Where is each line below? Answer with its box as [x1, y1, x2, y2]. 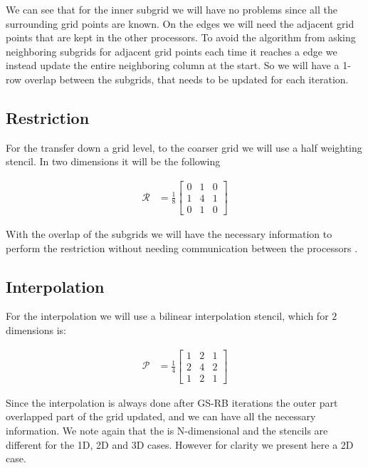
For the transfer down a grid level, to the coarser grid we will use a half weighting [6, 140, 362, 155]
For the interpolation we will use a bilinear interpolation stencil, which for [6, 308, 329, 323]
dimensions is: [6, 323, 67, 338]
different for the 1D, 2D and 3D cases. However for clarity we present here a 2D [6, 437, 354, 452]
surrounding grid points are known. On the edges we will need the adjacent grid [6, 16, 354, 31]
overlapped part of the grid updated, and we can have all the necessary [6, 409, 316, 424]
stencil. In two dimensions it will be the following [6, 154, 221, 169]
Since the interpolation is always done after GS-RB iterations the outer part [6, 395, 338, 410]
